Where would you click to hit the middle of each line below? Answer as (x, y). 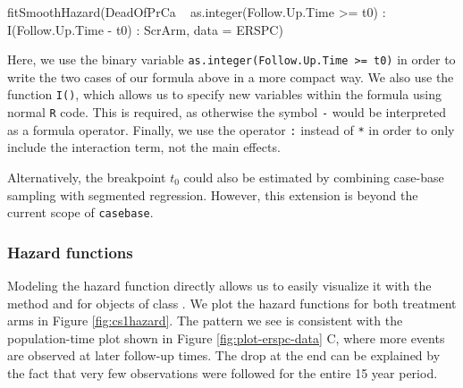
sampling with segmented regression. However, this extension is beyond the (213, 194)
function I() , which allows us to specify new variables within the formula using (224, 94)
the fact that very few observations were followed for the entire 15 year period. (223, 373)
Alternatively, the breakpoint (87, 177)
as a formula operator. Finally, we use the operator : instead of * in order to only (231, 129)
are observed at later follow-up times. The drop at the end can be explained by (224, 355)
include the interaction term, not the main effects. (144, 147)
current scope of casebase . (80, 212)
